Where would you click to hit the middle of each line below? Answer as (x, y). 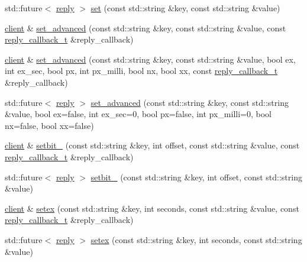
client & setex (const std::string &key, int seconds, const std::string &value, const (152, 208)
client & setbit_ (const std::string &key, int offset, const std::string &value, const (152, 145)
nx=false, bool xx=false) (49, 125)
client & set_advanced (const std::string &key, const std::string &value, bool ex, (150, 59)
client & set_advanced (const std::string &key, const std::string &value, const (146, 28)
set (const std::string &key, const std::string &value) (185, 8)
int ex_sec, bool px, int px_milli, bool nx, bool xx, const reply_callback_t (141, 71)
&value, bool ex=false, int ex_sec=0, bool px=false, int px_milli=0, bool (138, 114)
